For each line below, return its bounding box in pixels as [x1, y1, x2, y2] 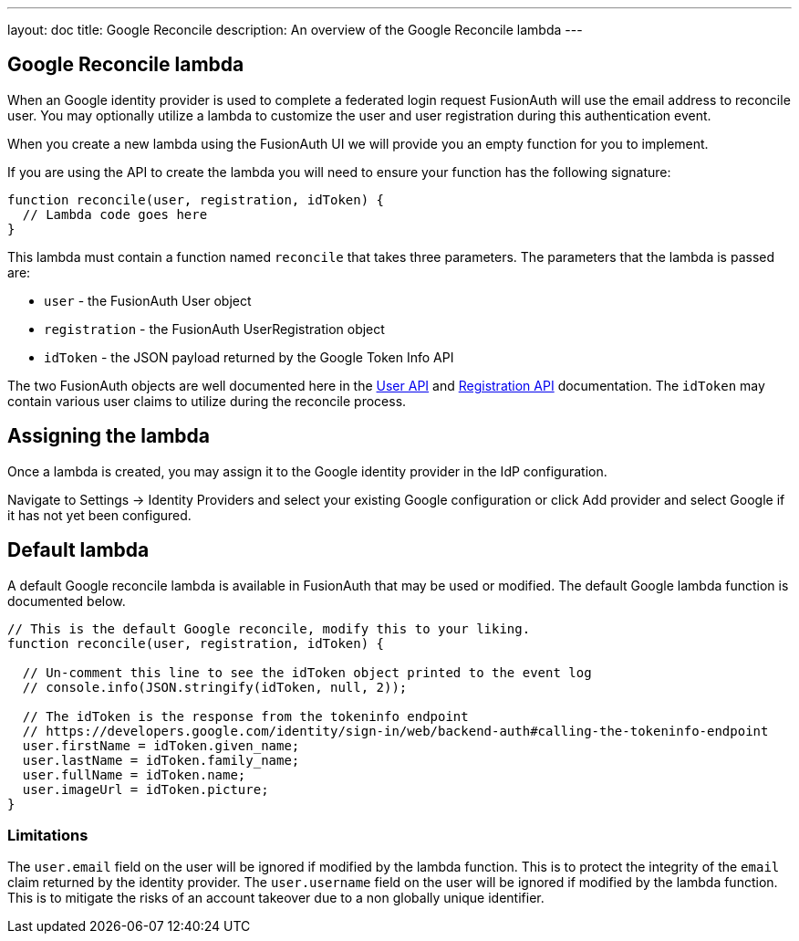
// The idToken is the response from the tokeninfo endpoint [22, 708, 469, 724]
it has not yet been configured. [7, 507, 192, 523]
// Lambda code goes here [22, 206, 208, 222]
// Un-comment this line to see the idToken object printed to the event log [22, 664, 592, 680]
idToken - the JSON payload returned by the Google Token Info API [44, 349, 454, 365]
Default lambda [7, 538, 150, 562]
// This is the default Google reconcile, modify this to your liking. [7, 621, 531, 636]
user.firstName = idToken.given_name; [22, 737, 300, 753]
